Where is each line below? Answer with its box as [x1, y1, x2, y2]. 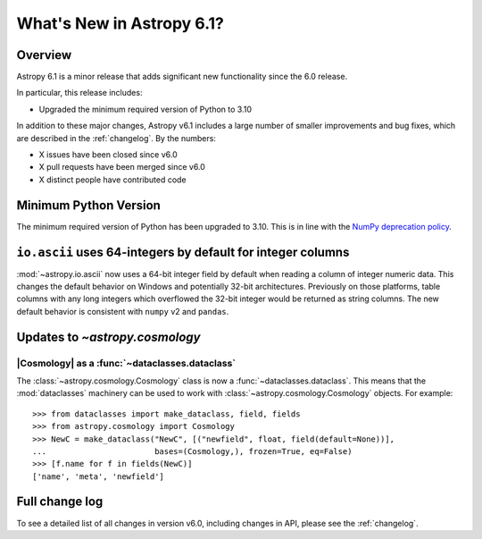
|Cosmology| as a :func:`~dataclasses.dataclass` [16, 357, 237, 369]
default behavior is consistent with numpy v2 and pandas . [16, 306, 229, 316]
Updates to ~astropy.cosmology [16, 329, 201, 344]
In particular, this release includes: [16, 88, 143, 98]
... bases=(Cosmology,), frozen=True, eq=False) [32, 446, 353, 456]
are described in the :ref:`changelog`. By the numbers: [16, 132, 216, 143]
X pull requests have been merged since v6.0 [38, 162, 205, 173]
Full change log [16, 494, 104, 510]
